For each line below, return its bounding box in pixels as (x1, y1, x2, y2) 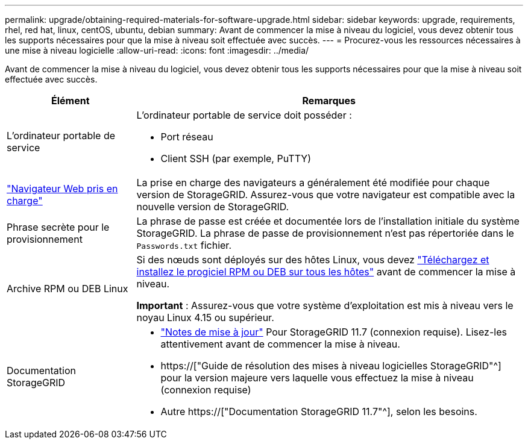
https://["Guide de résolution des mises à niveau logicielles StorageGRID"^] (160, 360, 501, 372)
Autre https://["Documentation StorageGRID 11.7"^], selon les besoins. (160, 405, 477, 417)
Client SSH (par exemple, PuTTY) (160, 152, 311, 164)
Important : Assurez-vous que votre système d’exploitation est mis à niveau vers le (136, 299, 514, 311)
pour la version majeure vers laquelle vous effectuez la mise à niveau (160, 372, 474, 384)
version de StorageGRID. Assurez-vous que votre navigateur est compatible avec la (136, 189, 515, 201)
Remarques (302, 95, 356, 107)
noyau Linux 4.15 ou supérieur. (136, 311, 274, 324)
